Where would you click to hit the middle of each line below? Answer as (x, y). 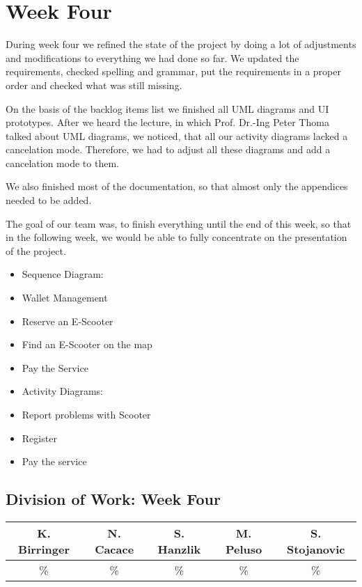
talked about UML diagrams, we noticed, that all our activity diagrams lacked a (177, 135)
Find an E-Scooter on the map (87, 344)
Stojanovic (316, 549)
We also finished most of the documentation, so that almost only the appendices (177, 186)
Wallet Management (65, 298)
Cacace (115, 549)
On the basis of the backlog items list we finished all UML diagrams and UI (167, 108)
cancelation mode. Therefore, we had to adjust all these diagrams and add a (168, 149)
